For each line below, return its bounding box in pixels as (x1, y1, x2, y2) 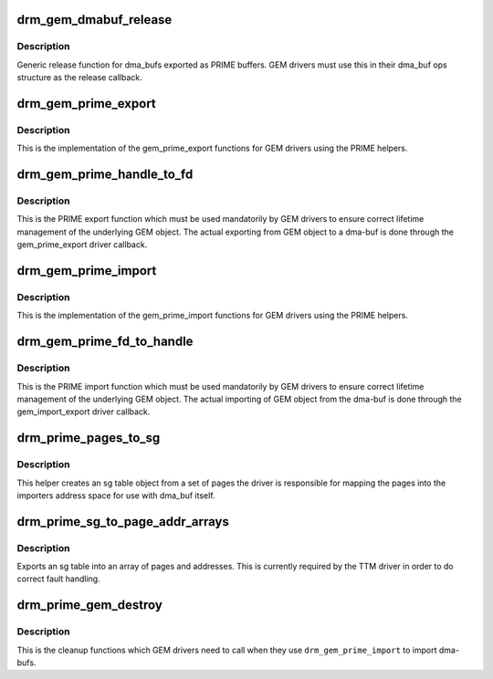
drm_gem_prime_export (16, 96, 157, 111)
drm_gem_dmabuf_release (16, 12, 173, 27)
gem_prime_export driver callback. (16, 239, 148, 250)
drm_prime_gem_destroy (16, 598, 163, 613)
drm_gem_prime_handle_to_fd (16, 167, 194, 183)
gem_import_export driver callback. (16, 406, 151, 417)
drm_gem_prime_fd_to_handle (16, 334, 194, 350)
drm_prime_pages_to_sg (16, 430, 161, 446)
